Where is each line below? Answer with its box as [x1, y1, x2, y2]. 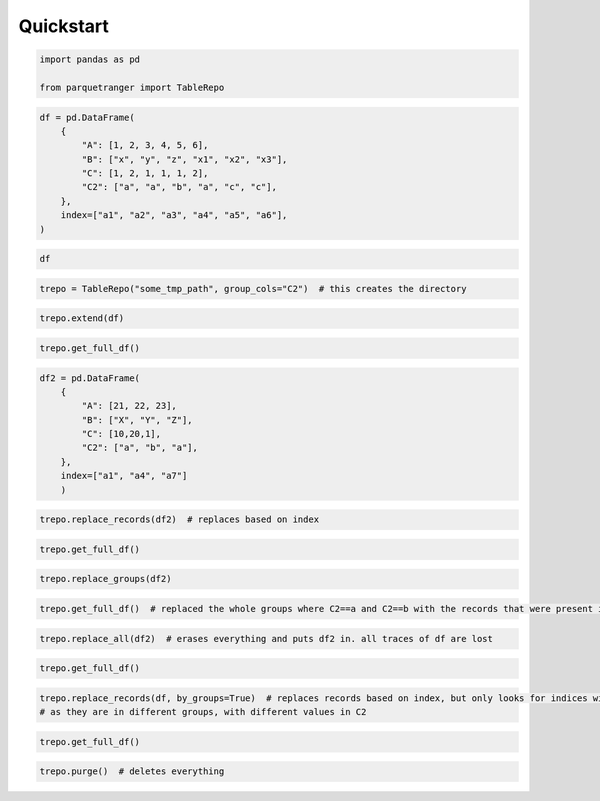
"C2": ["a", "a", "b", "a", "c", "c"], [81, 181, 277, 193]
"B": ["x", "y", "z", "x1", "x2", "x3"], [81, 153, 288, 165]
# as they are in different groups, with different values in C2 [39, 706, 367, 718]
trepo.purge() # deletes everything [39, 766, 225, 777]
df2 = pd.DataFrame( [39, 372, 140, 384]
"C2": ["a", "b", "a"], [81, 442, 199, 454]
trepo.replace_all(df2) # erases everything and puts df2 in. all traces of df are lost [39, 633, 494, 644]
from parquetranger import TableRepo [39, 81, 225, 93]
